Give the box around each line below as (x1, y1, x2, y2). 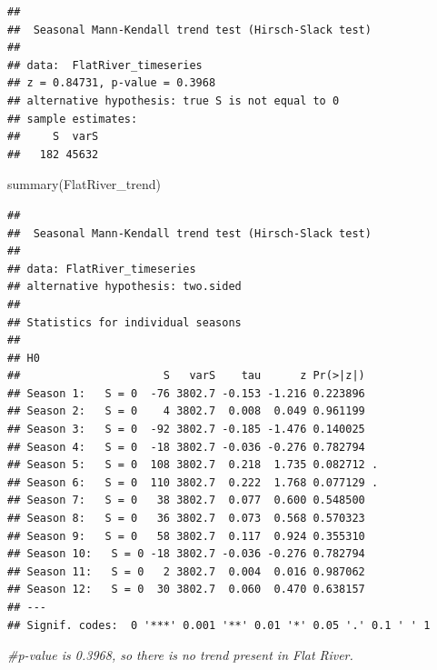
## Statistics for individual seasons (7, 315, 242, 329)
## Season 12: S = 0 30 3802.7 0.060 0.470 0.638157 (7, 583, 365, 596)
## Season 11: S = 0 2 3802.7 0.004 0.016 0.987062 (7, 565, 365, 578)
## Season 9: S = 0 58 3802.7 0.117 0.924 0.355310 (7, 529, 365, 543)
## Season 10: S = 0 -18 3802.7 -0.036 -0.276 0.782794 (7, 547, 365, 561)
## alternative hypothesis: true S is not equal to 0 (7, 94, 340, 107)
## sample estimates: (7, 112, 138, 125)
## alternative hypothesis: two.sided (7, 280, 242, 294)
